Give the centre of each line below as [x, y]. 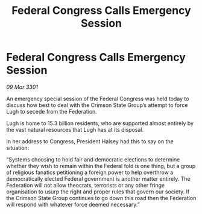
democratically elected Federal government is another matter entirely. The [99, 178]
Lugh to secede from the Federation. [52, 111]
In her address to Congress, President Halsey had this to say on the [90, 141]
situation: [18, 148]
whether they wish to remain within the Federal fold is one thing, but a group [101, 166]
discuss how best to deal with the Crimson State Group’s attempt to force [97, 105]
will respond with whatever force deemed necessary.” [73, 204]
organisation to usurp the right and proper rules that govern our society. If [98, 192]
